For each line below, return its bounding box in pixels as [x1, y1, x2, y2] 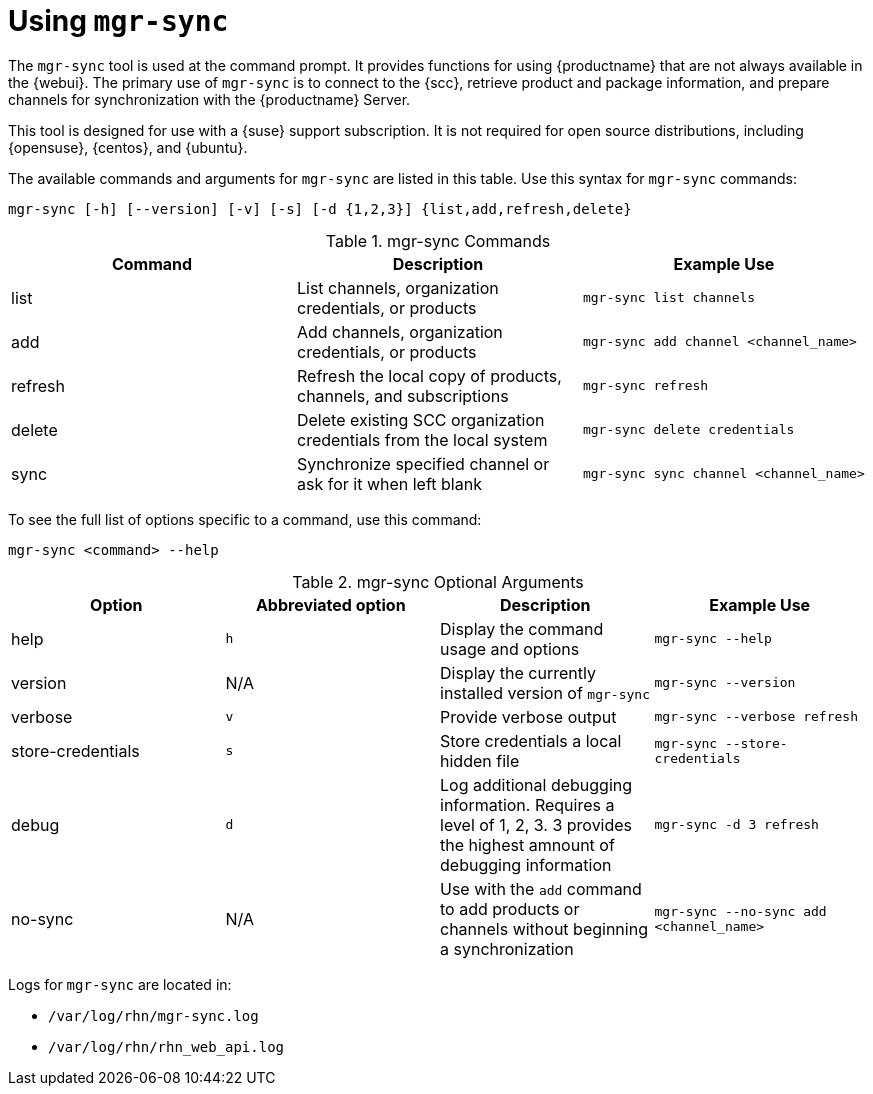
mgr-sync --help [654, 631, 772, 647]
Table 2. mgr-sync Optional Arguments [292, 571, 584, 592]
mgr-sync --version [654, 675, 796, 691]
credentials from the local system [296, 429, 548, 450]
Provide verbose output [440, 706, 617, 727]
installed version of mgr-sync [440, 682, 650, 703]
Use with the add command [440, 878, 642, 899]
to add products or [440, 898, 580, 919]
